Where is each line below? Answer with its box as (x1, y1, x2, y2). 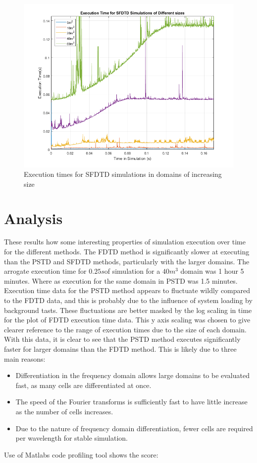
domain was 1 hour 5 (180, 266, 244, 276)
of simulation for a (104, 266, 160, 276)
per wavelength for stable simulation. (15, 433, 128, 443)
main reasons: (4, 353, 46, 364)
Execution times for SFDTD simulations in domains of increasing (24, 169, 222, 179)
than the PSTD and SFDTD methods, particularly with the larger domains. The (4, 256, 250, 266)
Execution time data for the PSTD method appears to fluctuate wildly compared (4, 285, 251, 296)
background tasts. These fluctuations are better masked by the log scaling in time (4, 305, 252, 315)
